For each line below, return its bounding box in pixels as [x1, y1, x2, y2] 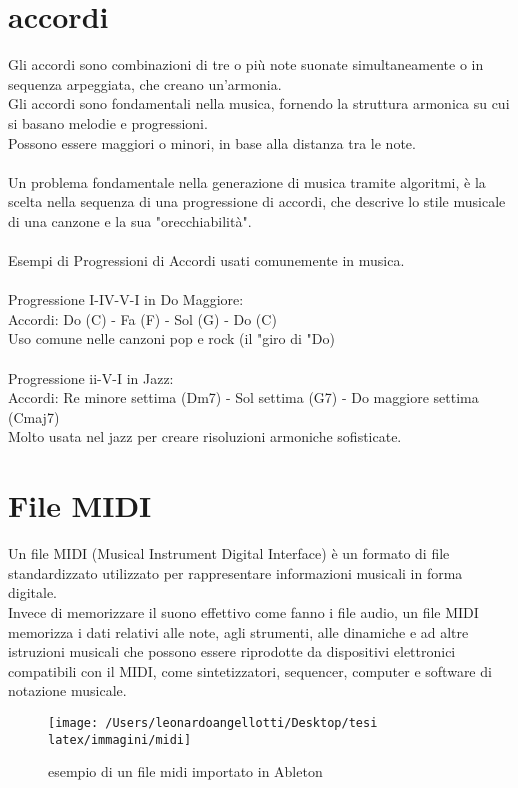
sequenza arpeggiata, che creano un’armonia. [8, 73, 282, 94]
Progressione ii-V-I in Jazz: [8, 367, 174, 388]
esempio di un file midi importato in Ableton [48, 761, 323, 782]
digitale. [8, 582, 58, 603]
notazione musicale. [8, 680, 127, 701]
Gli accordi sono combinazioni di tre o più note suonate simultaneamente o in [8, 54, 484, 75]
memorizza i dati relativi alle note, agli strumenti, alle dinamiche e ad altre [8, 621, 469, 642]
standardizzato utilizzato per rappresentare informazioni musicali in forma [8, 562, 463, 583]
